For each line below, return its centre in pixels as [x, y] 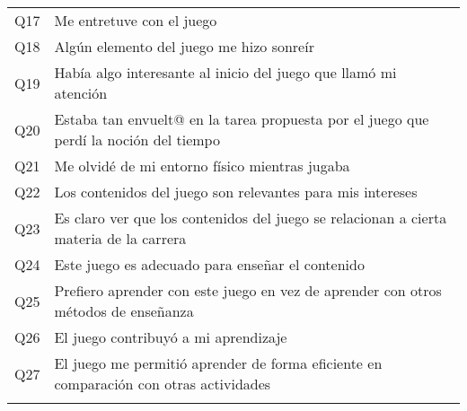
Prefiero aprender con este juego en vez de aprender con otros [248, 290]
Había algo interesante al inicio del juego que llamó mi [225, 72]
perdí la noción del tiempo [137, 140]
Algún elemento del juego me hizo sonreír [184, 46]
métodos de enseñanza [124, 311]
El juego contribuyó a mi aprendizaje [171, 337]
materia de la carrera [120, 238]
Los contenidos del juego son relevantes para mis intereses [236, 192]
